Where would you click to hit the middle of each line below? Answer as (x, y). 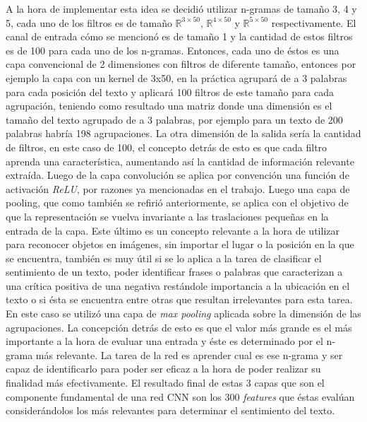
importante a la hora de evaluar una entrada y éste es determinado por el (164, 341)
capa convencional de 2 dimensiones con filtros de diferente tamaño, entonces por (181, 64)
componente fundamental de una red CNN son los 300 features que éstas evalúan (180, 396)
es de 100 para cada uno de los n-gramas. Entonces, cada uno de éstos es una (173, 50)
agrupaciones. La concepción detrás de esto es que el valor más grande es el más (179, 327)
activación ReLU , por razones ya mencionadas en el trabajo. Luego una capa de (178, 188)
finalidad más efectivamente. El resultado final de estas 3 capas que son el (165, 383)
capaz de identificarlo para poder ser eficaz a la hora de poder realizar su (163, 369)
